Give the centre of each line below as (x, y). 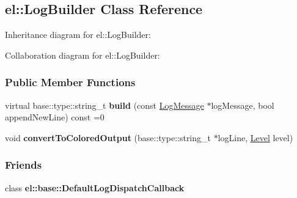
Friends (24, 165)
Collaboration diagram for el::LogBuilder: (82, 55)
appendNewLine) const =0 (55, 117)
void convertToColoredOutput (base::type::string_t (108, 137)
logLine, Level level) (255, 137)
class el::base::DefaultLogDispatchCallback (95, 187)
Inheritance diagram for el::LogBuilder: (78, 35)
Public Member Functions (70, 82)
